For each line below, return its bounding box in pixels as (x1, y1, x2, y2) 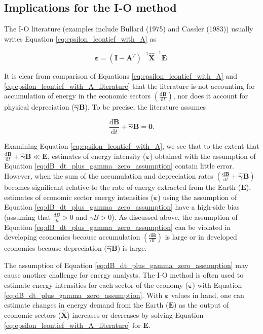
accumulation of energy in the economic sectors (4, 90, 151, 101)
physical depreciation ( (4, 102, 74, 112)
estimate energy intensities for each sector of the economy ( (4, 279, 189, 290)
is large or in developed (165, 231, 237, 242)
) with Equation (192, 279, 242, 290)
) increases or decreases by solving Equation (67, 309, 204, 320)
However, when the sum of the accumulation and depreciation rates (4, 170, 213, 181)
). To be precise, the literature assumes (85, 102, 206, 112)
